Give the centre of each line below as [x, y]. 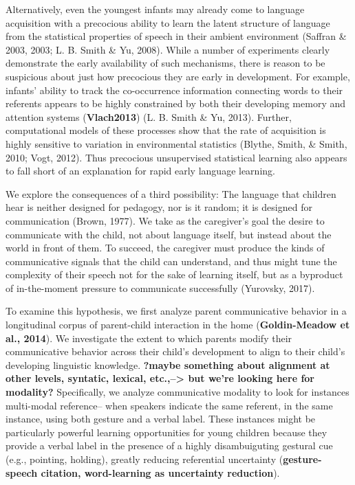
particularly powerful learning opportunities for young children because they [166, 432]
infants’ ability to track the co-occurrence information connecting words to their [174, 90]
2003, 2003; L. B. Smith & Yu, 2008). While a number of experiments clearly [168, 49]
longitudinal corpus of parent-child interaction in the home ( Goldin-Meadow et [178, 325]
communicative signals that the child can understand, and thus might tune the [171, 261]
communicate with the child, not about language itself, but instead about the [169, 234]
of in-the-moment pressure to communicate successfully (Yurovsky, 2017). [160, 287]
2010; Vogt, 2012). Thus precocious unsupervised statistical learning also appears [176, 157]
